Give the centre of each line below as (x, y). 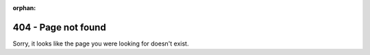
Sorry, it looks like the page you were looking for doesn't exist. (101, 43)
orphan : (24, 8)
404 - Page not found (59, 27)
